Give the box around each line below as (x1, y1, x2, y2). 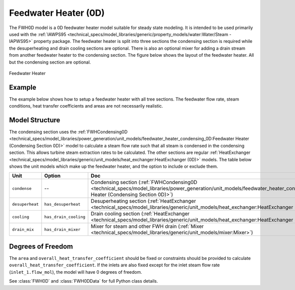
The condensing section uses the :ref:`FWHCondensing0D (9, 129, 128, 135)
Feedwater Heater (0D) (9, 7, 105, 18)
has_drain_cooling (44, 214, 86, 219)
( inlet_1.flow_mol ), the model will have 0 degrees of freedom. (9, 269, 143, 275)
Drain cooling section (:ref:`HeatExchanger (90, 210, 190, 217)
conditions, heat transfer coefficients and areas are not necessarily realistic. (9, 103, 163, 109)
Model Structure (9, 116, 60, 124)
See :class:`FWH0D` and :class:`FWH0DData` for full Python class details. (9, 278, 158, 284)
